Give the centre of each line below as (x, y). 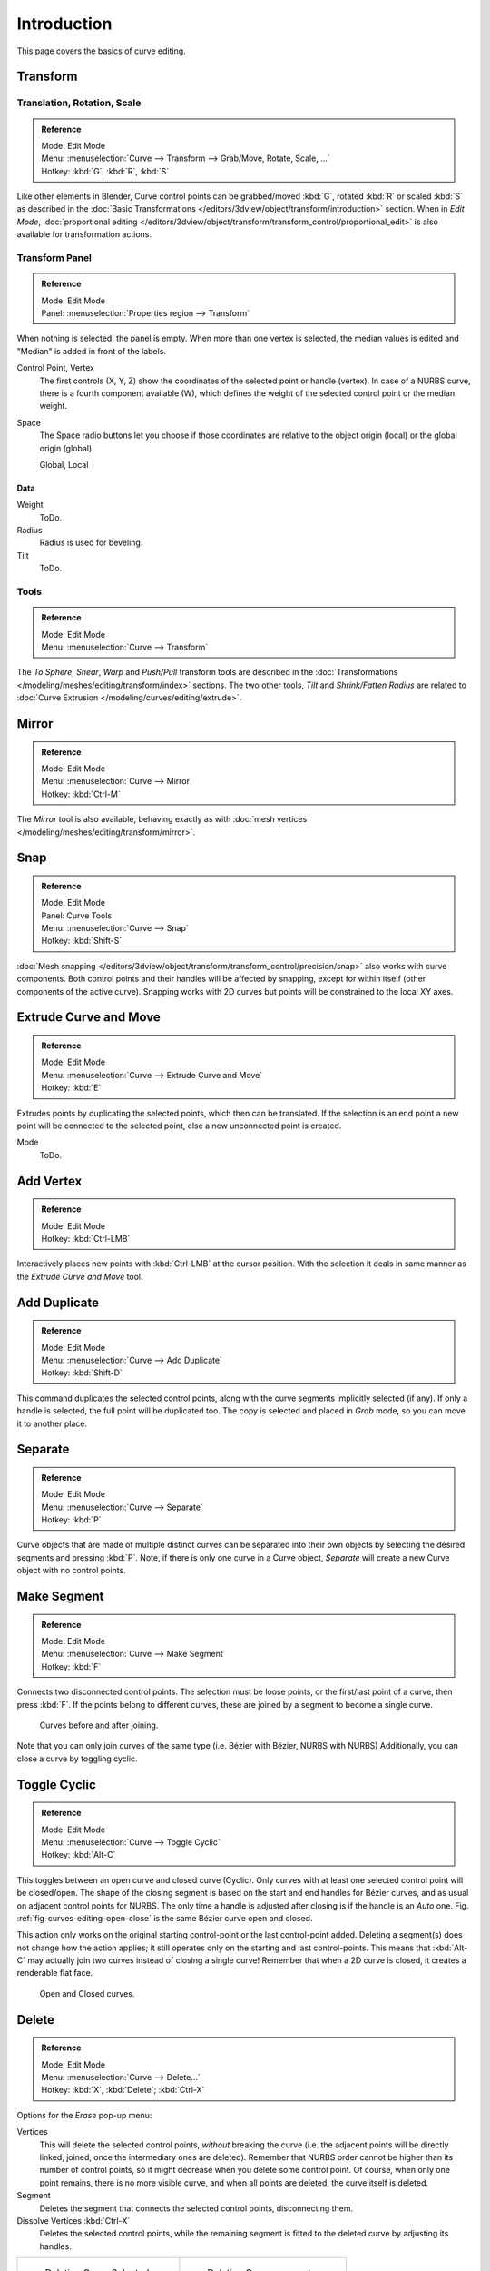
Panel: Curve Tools (77, 915)
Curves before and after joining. (99, 1725)
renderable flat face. (55, 1973)
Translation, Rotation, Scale (79, 103)
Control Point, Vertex (56, 368)
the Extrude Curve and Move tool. (80, 1276)
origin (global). (67, 448)
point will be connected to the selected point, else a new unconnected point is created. (179, 1126)
